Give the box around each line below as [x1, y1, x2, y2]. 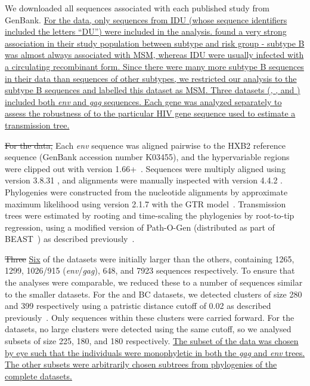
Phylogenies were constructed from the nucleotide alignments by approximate [5, 185, 288, 198]
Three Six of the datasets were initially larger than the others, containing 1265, [5, 252, 294, 265]
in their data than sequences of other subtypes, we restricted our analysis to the [5, 72, 297, 84]
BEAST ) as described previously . [5, 232, 135, 245]
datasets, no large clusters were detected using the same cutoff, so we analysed [5, 323, 292, 335]
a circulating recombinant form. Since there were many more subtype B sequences [5, 60, 304, 72]
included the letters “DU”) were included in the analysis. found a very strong [5, 25, 287, 38]
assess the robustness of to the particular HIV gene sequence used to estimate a [5, 107, 296, 120]
